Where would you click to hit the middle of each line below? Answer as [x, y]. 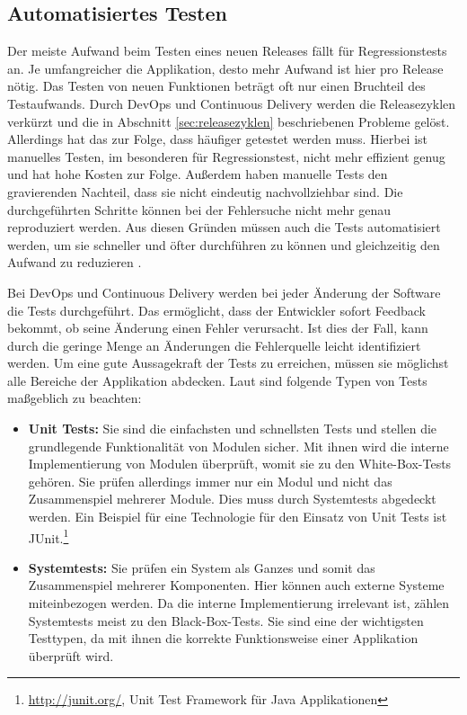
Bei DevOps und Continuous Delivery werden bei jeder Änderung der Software [224, 292]
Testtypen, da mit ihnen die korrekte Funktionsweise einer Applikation [223, 638]
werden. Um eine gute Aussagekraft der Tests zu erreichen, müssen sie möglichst [228, 363]
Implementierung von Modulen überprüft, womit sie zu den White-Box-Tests [240, 464]
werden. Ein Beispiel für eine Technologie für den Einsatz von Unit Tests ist [238, 517]
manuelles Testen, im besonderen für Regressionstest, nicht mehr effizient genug [226, 156]
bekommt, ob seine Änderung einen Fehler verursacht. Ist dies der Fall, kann [218, 328]
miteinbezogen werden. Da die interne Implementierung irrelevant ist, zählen [239, 603]
